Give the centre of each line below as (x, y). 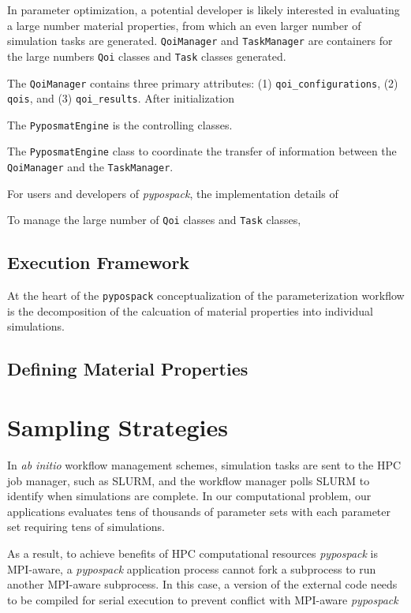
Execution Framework (99, 262)
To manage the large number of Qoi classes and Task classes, (154, 220)
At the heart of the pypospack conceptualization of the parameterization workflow (206, 295)
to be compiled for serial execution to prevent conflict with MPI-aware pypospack (203, 599)
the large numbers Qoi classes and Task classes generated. (147, 56)
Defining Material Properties (128, 369)
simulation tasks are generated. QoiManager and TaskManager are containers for (200, 41)
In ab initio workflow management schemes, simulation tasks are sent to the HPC (204, 464)
